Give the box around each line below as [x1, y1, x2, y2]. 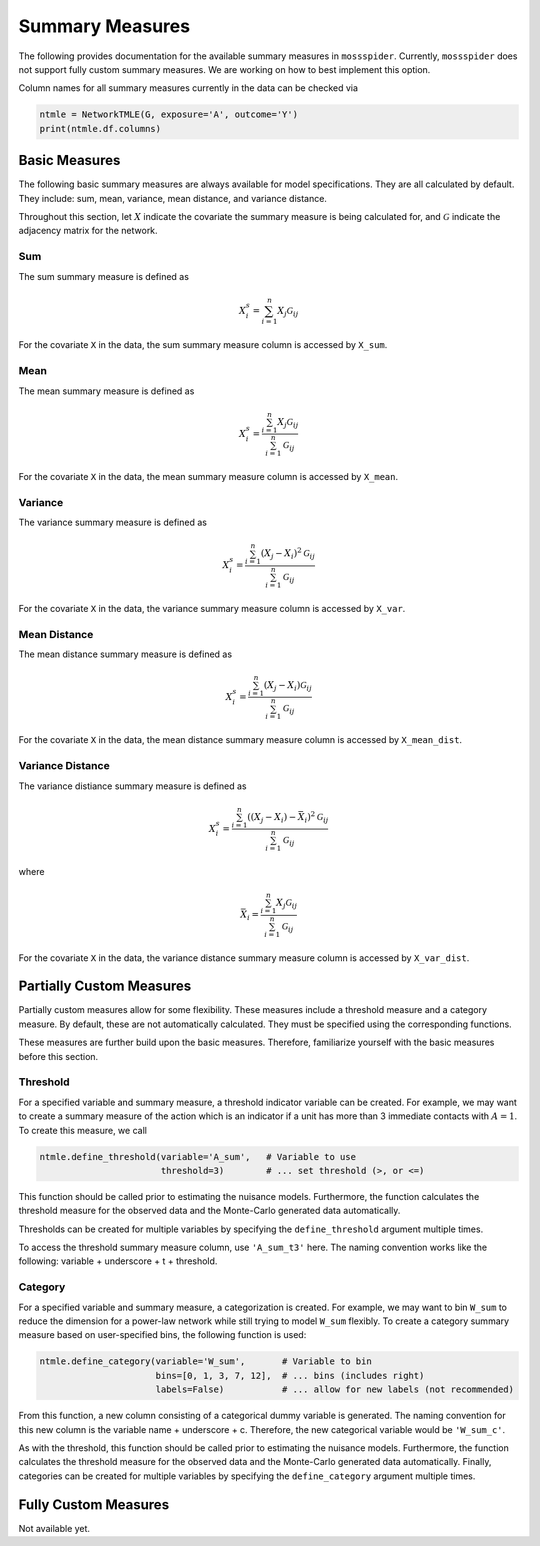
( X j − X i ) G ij [263, 680, 312, 693]
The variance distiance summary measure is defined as [18, 780, 247, 792]
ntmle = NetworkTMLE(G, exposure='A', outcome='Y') [39, 109, 299, 120]
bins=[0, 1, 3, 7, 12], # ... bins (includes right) [155, 1370, 425, 1381]
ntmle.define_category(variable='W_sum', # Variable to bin [39, 1356, 372, 1367]
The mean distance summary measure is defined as [18, 648, 233, 660]
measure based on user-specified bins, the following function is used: [18, 1329, 307, 1341]
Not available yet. [18, 1522, 90, 1534]
